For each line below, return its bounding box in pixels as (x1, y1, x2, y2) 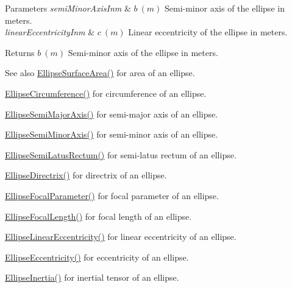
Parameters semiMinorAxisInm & (5, 2, 131, 14)
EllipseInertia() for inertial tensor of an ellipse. (5, 271, 179, 284)
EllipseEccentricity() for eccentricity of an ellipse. (5, 250, 189, 263)
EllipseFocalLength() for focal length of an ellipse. (5, 209, 192, 222)
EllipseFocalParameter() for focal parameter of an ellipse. (5, 189, 219, 202)
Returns (5, 46, 35, 58)
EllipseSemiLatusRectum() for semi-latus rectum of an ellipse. (5, 148, 237, 161)
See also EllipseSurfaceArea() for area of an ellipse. (5, 66, 195, 79)
